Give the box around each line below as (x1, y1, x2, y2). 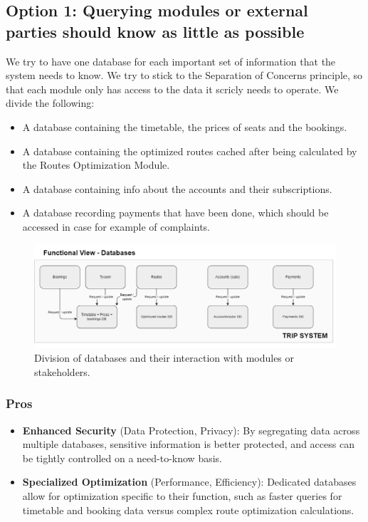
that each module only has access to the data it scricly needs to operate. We (6, 81, 339, 96)
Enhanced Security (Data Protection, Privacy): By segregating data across (22, 422, 360, 437)
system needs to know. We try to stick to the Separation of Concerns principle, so (6, 68, 363, 83)
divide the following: (6, 95, 95, 110)
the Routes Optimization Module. (22, 157, 170, 172)
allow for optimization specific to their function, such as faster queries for (22, 489, 342, 503)
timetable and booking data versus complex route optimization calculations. (22, 502, 354, 517)
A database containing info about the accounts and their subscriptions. (22, 181, 332, 196)
